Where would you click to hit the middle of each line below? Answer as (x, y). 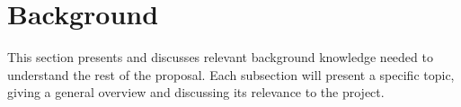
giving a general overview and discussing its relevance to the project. (196, 92)
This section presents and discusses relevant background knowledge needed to (220, 57)
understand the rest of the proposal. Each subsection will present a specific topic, (231, 74)
